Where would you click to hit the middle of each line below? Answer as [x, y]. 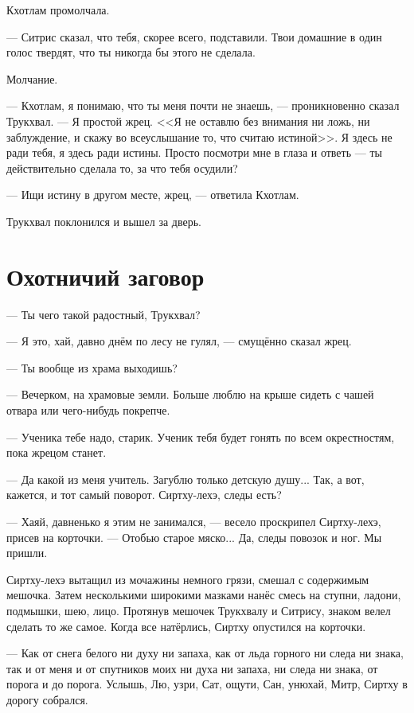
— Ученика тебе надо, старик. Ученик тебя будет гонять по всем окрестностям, [201, 436]
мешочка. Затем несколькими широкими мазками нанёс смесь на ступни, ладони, [204, 595]
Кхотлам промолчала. [58, 10]
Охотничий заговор [105, 276]
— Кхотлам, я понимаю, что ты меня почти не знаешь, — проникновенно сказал [203, 105]
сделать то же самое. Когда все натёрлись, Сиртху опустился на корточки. [186, 626]
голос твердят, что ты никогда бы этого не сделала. [131, 52]
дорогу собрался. [47, 699]
